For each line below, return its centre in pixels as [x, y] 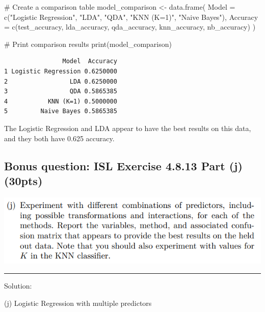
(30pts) [23, 180]
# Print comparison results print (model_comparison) [88, 44]
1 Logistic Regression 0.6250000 [61, 71]
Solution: [18, 285]
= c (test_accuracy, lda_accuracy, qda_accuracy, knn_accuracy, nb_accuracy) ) [130, 27]
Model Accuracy [90, 61]
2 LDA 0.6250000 [61, 81]
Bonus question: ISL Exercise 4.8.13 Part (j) [123, 165]
